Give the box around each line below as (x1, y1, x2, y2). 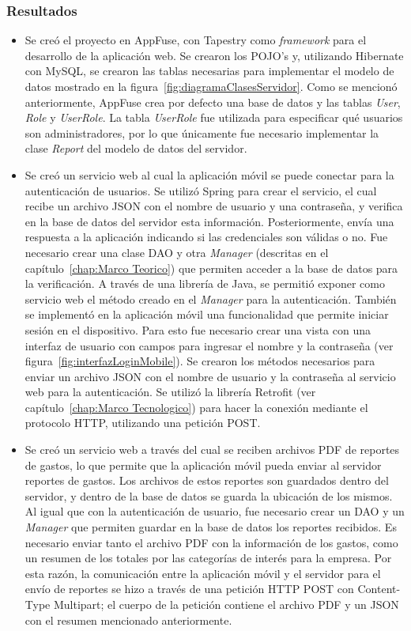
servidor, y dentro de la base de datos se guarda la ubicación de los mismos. (25, 487, 393, 504)
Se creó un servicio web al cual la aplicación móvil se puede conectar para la (25, 166, 394, 183)
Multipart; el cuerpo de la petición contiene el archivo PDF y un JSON (53, 596, 399, 612)
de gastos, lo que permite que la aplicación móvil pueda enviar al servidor (25, 456, 382, 473)
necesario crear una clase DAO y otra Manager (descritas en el (25, 244, 329, 260)
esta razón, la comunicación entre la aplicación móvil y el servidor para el (25, 565, 381, 581)
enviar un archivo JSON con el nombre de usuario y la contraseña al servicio (25, 368, 396, 384)
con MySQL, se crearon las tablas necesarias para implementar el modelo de (25, 62, 394, 79)
